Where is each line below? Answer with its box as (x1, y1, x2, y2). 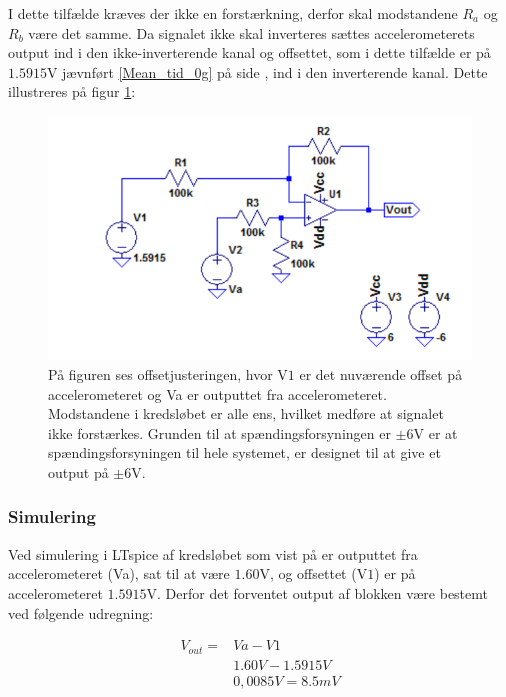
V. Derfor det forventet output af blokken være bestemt (146, 582, 489, 603)
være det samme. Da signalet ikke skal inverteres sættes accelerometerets (28, 22, 475, 43)
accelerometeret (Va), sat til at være (8, 563, 230, 584)
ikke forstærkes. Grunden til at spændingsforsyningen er (48, 422, 391, 443)
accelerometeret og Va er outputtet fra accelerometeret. (48, 383, 387, 404)
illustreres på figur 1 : (8, 81, 136, 102)
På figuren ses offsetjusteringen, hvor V (48, 364, 288, 384)
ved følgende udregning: (8, 602, 154, 623)
